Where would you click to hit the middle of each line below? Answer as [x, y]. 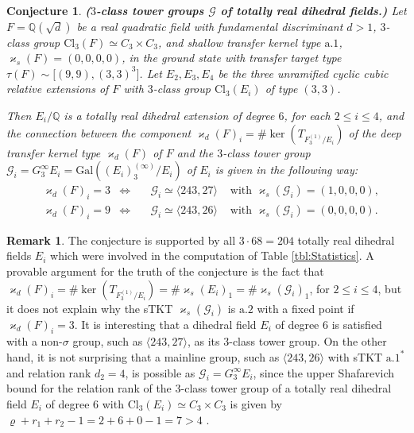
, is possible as [160, 372]
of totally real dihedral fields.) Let [313, 10]
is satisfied [357, 324]
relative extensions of [58, 89]
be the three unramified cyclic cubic [303, 73]
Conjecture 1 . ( [48, 10]
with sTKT [355, 356]
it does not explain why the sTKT [90, 308]
